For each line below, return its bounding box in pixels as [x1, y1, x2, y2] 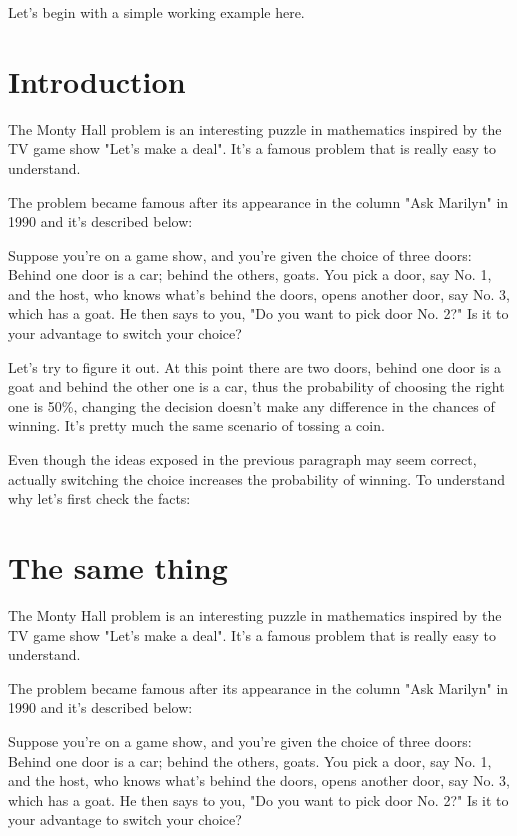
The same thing [8, 547, 228, 587]
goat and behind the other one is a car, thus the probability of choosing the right [8, 376, 505, 397]
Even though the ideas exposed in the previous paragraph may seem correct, [8, 449, 477, 470]
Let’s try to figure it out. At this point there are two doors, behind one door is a [8, 356, 502, 377]
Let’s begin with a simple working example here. [8, 2, 305, 22]
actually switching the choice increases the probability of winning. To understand [8, 468, 506, 489]
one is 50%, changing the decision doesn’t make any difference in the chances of [8, 395, 495, 416]
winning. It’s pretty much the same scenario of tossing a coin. [8, 415, 385, 436]
